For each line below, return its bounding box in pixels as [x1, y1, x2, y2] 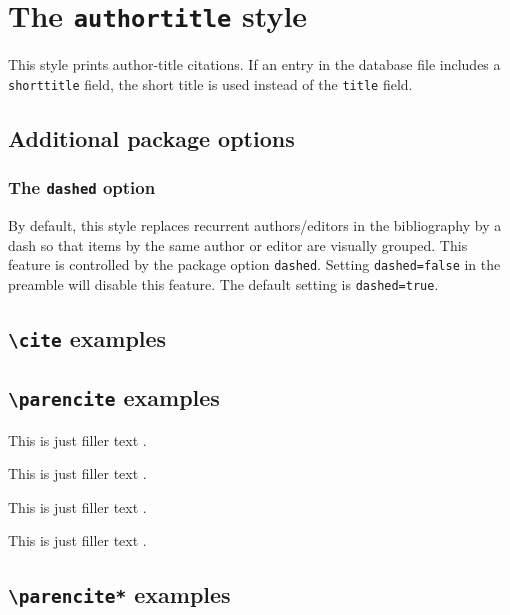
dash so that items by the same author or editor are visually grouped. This [8, 234, 468, 255]
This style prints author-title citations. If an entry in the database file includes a [8, 54, 501, 75]
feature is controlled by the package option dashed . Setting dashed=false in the [8, 254, 501, 275]
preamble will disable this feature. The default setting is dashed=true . [8, 273, 439, 294]
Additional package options [8, 122, 295, 153]
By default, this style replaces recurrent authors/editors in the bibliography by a [8, 215, 502, 236]
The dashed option [8, 175, 156, 200]
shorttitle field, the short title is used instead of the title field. [8, 73, 413, 94]
